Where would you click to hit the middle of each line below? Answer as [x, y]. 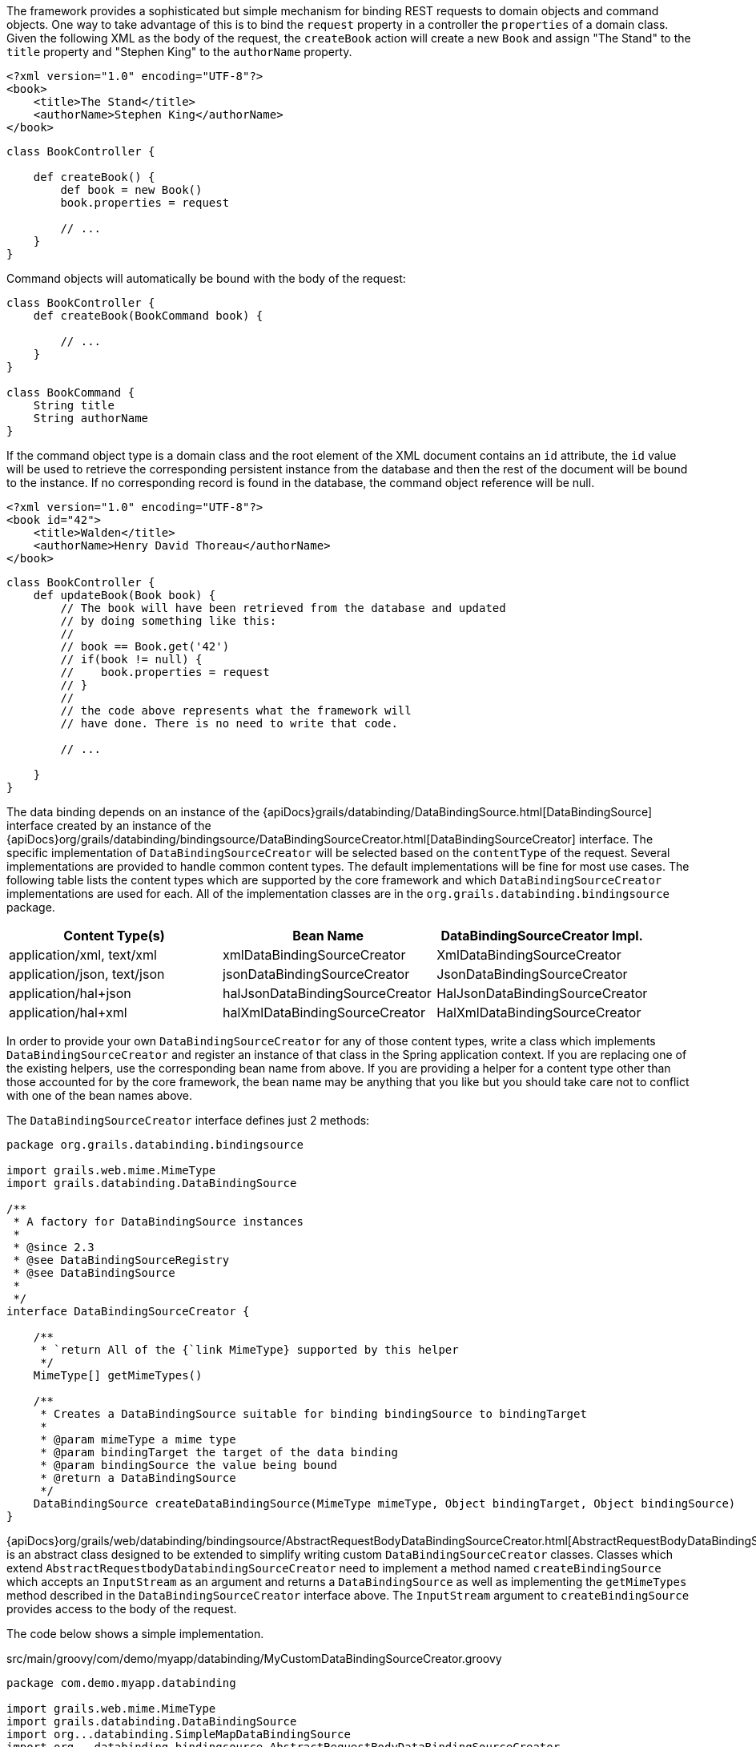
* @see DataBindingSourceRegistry [121, 1260]
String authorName [91, 418]
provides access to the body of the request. [122, 1609]
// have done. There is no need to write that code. [229, 723]
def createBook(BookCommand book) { [148, 316]
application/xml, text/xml [83, 955]
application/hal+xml [68, 1012]
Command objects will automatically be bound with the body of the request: [206, 278]
